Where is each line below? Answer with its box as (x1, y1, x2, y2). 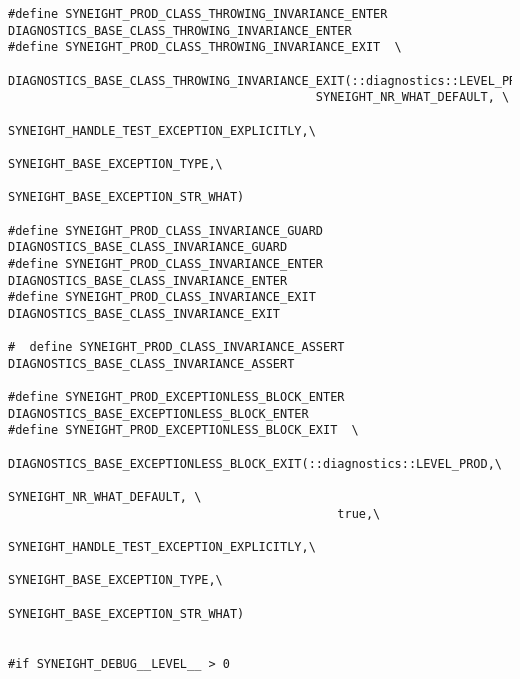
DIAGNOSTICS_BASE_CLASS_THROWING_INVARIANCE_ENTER (8, 23, 352, 38)
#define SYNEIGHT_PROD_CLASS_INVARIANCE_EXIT (8, 290, 316, 305)
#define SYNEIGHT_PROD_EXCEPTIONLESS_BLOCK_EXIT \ (8, 423, 359, 438)
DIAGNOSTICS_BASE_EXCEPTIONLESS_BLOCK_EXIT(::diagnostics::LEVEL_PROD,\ (8, 456, 502, 471)
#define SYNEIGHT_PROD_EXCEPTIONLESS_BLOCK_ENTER (8, 390, 345, 405)
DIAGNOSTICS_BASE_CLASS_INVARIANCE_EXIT (8, 306, 281, 321)
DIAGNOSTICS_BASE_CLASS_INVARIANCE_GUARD (8, 240, 288, 255)
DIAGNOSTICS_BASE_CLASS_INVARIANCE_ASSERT (8, 356, 295, 371)
